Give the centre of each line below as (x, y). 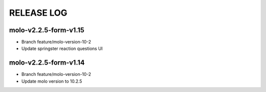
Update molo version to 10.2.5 (52, 81)
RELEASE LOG (38, 13)
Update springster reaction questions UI (62, 48)
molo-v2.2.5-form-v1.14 (47, 63)
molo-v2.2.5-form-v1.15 (47, 30)
